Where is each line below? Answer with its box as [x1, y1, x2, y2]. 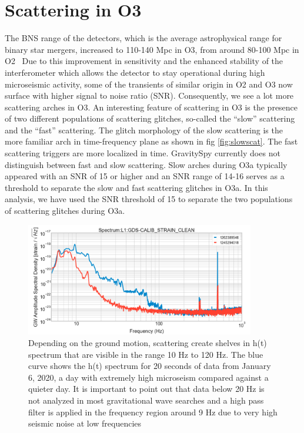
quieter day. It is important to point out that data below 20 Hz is [28, 382, 265, 395]
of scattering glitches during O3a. [5, 204, 125, 217]
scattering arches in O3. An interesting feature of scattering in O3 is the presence [5, 100, 298, 113]
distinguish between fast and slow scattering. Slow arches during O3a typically [5, 158, 288, 170]
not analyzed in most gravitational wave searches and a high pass [28, 394, 264, 406]
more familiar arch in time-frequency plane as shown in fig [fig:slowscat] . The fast [5, 135, 298, 147]
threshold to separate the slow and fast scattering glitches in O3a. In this [5, 181, 268, 193]
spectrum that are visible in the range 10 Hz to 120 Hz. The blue [28, 348, 263, 360]
